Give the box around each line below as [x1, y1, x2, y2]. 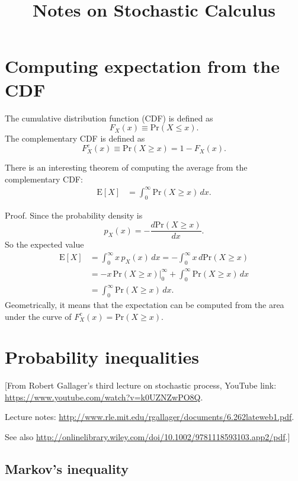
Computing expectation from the [5, 54, 280, 78]
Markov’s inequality [5, 460, 129, 478]
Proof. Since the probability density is [5, 209, 143, 221]
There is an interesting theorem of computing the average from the [5, 161, 248, 174]
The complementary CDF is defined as [5, 132, 145, 145]
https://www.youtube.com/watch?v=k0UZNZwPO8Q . [5, 390, 203, 403]
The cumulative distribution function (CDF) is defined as [5, 111, 213, 124]
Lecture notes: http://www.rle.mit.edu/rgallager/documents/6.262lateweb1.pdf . [5, 411, 294, 423]
